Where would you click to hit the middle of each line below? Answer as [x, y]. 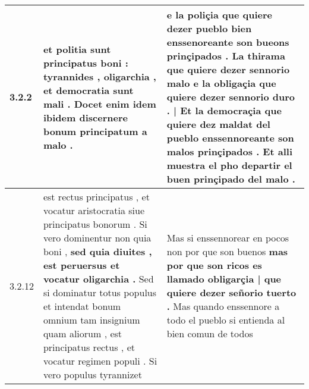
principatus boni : [86, 62]
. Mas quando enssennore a [223, 306]
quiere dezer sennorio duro [231, 97]
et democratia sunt [88, 90]
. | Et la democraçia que [224, 110]
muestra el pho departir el [229, 165]
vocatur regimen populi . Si [100, 361]
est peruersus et [81, 265]
